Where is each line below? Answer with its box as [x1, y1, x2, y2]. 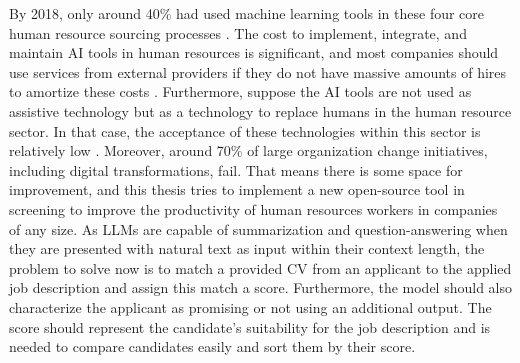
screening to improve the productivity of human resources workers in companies [9, 198, 498, 219]
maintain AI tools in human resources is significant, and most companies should [9, 42, 499, 63]
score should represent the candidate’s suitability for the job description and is [9, 316, 491, 337]
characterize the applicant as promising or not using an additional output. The [9, 296, 492, 317]
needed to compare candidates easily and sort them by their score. [9, 336, 416, 357]
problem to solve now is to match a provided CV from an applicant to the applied [9, 257, 512, 278]
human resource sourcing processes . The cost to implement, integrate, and [9, 22, 467, 43]
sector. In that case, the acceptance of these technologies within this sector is [9, 120, 481, 141]
